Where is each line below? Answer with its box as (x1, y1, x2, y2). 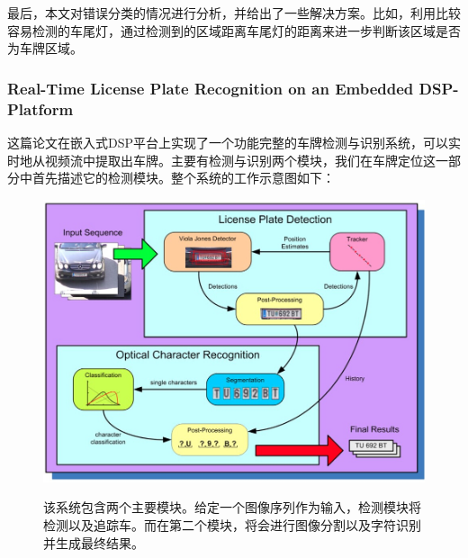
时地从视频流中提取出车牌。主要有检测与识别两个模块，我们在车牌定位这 (7, 150, 436, 169)
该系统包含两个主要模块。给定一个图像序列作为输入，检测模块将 (43, 498, 421, 517)
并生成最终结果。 (43, 533, 144, 552)
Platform (7, 97, 74, 120)
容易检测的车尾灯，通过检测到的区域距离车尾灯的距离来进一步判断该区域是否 (7, 21, 461, 40)
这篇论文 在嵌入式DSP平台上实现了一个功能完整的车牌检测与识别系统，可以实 (7, 132, 462, 151)
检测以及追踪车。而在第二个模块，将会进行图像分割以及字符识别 (43, 515, 421, 534)
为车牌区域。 (7, 39, 83, 58)
